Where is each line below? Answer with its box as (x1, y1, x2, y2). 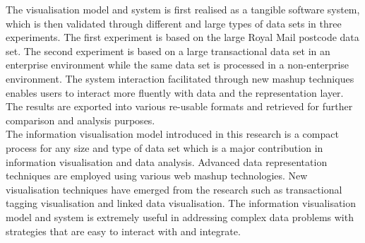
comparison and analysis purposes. (6, 112, 155, 127)
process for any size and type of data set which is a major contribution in (6, 140, 323, 155)
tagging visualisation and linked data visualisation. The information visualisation (6, 196, 357, 211)
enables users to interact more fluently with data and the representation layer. (6, 85, 344, 100)
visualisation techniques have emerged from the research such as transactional (6, 182, 342, 196)
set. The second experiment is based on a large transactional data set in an (6, 43, 330, 58)
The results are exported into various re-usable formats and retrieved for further (6, 99, 353, 114)
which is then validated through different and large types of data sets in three (6, 16, 342, 30)
